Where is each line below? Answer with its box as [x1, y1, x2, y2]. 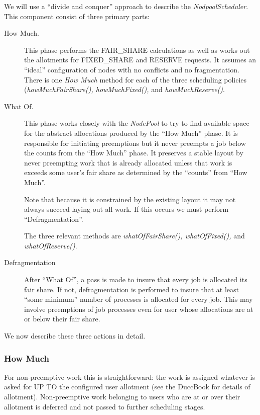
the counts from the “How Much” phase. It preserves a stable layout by [24, 147, 243, 158]
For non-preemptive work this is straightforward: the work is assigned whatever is [4, 371, 255, 382]
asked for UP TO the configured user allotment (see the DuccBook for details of [4, 381, 250, 392]
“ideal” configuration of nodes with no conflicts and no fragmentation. [24, 64, 239, 74]
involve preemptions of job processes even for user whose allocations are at [24, 303, 253, 314]
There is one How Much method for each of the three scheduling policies [24, 74, 247, 85]
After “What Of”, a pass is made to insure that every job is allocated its [24, 274, 247, 285]
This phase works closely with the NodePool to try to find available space [24, 118, 249, 128]
